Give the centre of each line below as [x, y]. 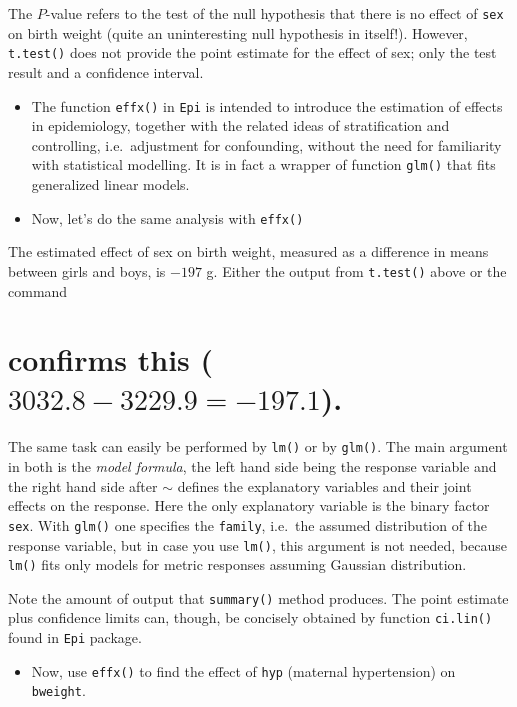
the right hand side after [83, 485]
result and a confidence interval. [106, 71]
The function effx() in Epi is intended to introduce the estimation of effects [267, 105]
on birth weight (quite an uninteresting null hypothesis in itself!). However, [238, 32]
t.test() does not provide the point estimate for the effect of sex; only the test [252, 52]
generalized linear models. [110, 184]
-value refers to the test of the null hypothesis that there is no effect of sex [274, 13]
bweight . [58, 690]
